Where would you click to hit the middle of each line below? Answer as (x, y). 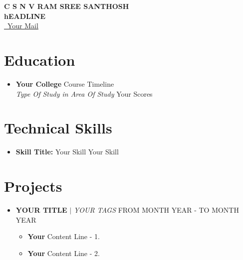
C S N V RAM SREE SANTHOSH (67, 6)
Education (40, 60)
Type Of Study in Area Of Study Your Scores (84, 93)
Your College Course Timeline (65, 83)
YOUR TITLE (41, 209)
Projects (33, 186)
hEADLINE (25, 16)
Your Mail (23, 26)
